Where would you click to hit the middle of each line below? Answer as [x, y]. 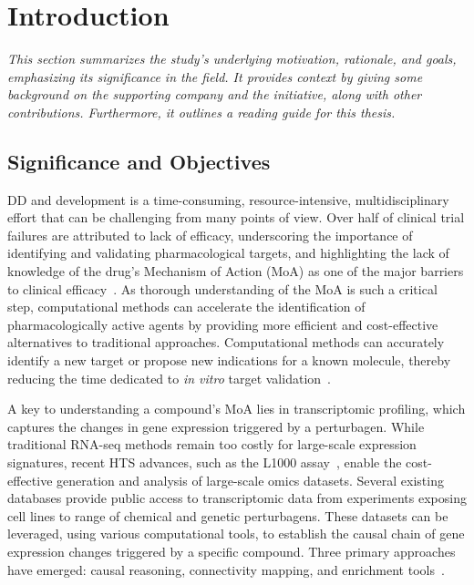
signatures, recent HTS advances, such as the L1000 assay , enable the [205, 462]
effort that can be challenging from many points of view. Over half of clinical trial [236, 217]
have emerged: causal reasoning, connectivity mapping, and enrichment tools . [226, 569]
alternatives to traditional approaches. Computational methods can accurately [226, 342]
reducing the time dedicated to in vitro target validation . [169, 378]
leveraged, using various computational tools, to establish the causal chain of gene [236, 534]
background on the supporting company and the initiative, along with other [215, 94]
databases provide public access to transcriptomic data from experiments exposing [237, 498]
